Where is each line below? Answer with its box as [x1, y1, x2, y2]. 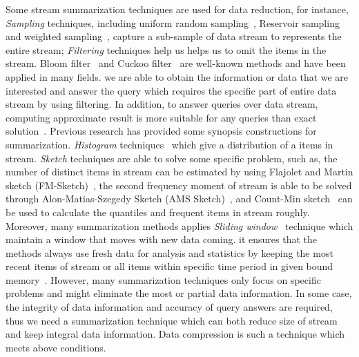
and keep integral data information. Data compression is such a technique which [6, 327, 345, 341]
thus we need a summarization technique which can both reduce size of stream [6, 313, 338, 327]
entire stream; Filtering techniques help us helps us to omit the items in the [6, 42, 327, 57]
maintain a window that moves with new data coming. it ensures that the [6, 232, 317, 247]
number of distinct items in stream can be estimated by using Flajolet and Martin [6, 164, 353, 179]
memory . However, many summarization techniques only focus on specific [6, 272, 321, 287]
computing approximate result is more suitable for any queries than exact [6, 110, 317, 124]
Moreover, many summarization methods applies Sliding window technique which [6, 218, 353, 233]
